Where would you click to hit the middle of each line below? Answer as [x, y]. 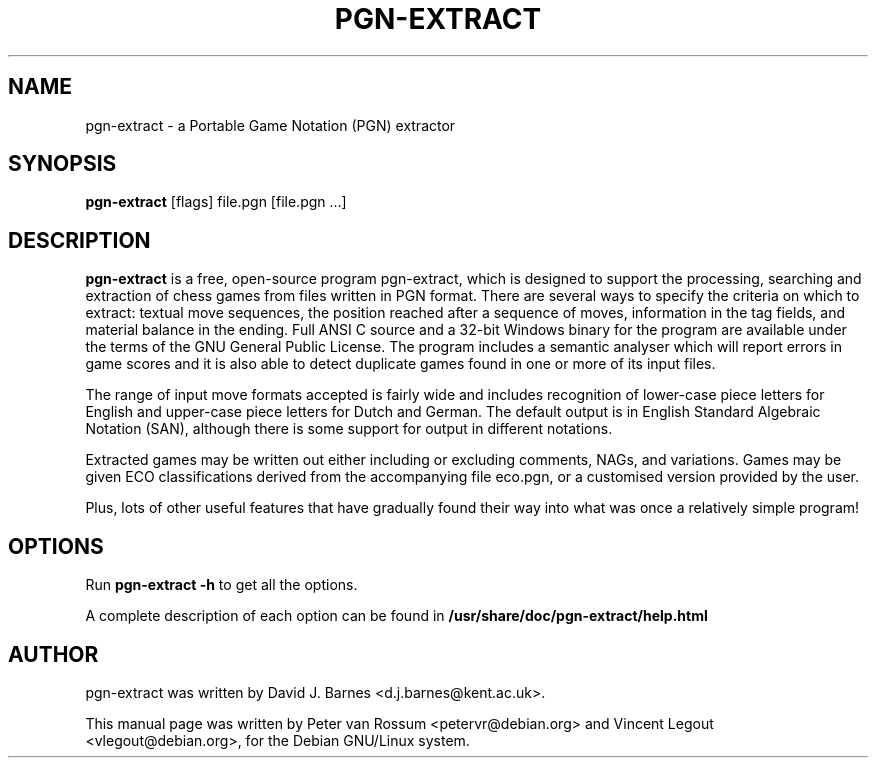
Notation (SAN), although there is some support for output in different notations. [349, 429]
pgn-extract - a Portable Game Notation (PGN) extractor [270, 125]
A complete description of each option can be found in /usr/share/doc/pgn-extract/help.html [396, 616]
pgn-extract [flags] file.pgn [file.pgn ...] [216, 202]
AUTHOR [53, 654]
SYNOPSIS [62, 164]
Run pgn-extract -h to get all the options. [221, 585]
